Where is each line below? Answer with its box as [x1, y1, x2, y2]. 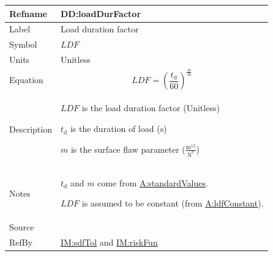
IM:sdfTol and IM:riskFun [60, 236, 158, 249]
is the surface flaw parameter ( [70, 142, 185, 155]
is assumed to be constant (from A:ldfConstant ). [81, 197, 264, 210]
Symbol [9, 38, 37, 51]
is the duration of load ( [70, 122, 160, 135]
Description [9, 123, 52, 136]
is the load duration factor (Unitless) [81, 101, 220, 114]
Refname [9, 7, 47, 20]
